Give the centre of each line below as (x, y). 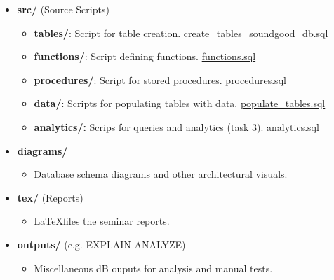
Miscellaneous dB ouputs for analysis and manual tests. (153, 268)
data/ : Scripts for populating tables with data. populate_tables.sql (180, 103)
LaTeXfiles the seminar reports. (102, 221)
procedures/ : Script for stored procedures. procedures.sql (160, 79)
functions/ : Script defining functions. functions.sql (145, 56)
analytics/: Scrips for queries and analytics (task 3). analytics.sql (176, 126)
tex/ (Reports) (50, 197)
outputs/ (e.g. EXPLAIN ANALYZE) (101, 244)
